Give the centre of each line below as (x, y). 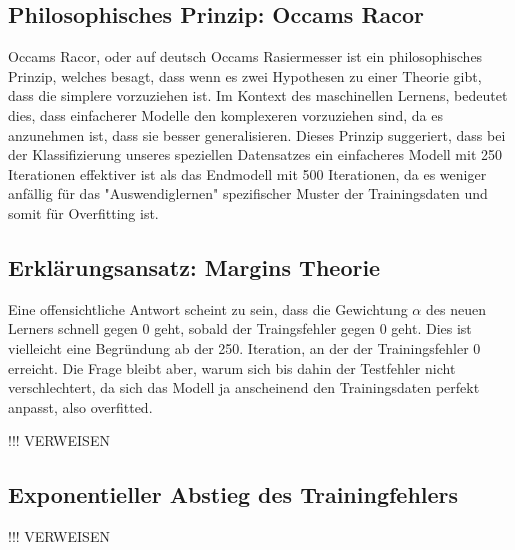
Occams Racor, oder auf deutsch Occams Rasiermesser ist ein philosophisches (245, 56)
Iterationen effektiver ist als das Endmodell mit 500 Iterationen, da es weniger (247, 173)
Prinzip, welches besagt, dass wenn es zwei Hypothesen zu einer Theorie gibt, (245, 75)
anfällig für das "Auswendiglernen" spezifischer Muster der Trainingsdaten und (248, 193)
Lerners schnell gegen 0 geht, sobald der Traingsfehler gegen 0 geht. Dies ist (240, 328)
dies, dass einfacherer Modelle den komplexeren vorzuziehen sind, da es (225, 114)
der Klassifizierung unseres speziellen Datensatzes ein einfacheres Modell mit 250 (255, 154)
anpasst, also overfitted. (80, 406)
